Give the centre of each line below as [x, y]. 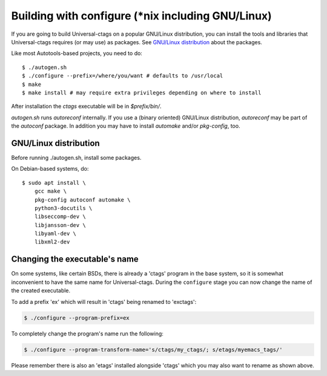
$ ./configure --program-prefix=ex [77, 318]
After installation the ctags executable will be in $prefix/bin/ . [86, 107]
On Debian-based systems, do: [50, 169]
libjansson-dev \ [60, 225]
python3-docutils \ [63, 208]
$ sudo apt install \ [54, 183]
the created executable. [41, 291]
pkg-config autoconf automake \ [82, 200]
